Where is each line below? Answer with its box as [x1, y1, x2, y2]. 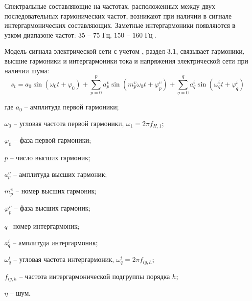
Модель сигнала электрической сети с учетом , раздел [4, 46, 165, 56]
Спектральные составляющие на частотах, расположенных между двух [4, 1, 215, 11]
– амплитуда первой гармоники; [24, 102, 119, 112]
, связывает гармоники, [176, 46, 245, 56]
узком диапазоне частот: [4, 29, 76, 40]
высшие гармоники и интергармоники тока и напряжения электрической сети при [4, 55, 249, 65]
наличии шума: [4, 65, 49, 75]
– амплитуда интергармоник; [13, 237, 98, 248]
